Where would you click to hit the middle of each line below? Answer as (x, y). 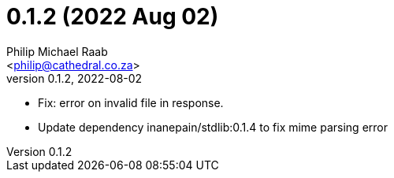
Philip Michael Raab (57, 51)
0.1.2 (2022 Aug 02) (113, 17)
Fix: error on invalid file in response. (131, 102)
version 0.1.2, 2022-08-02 (74, 78)
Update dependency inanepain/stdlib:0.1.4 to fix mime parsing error (213, 127)
